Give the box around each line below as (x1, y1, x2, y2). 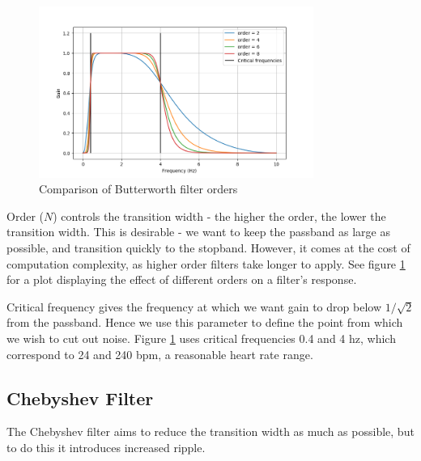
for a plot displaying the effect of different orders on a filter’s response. (6, 271, 357, 288)
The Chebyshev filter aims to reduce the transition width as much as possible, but (6, 423, 415, 440)
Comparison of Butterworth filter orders (39, 180, 238, 197)
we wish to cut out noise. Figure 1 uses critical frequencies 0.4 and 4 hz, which (6, 330, 396, 347)
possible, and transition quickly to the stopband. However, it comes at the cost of (6, 239, 410, 256)
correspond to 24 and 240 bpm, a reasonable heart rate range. (6, 345, 313, 362)
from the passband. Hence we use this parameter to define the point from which (6, 314, 403, 331)
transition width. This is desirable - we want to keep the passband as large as (6, 223, 390, 240)
